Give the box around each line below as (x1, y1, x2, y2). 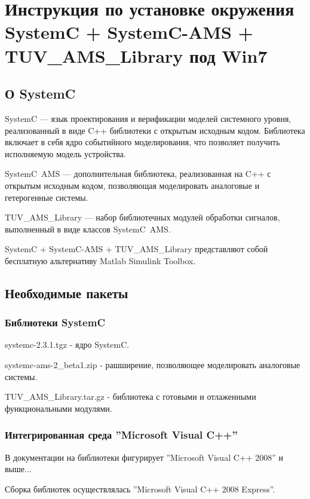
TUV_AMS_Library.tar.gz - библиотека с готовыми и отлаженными (5, 390, 256, 403)
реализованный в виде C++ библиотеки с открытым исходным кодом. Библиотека (5, 124, 305, 136)
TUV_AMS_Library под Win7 (5, 43, 268, 68)
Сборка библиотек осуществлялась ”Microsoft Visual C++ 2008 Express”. (5, 482, 275, 495)
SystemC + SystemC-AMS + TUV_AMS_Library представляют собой (5, 243, 268, 255)
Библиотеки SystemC (5, 315, 106, 330)
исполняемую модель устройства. (5, 147, 126, 160)
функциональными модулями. (5, 402, 112, 414)
